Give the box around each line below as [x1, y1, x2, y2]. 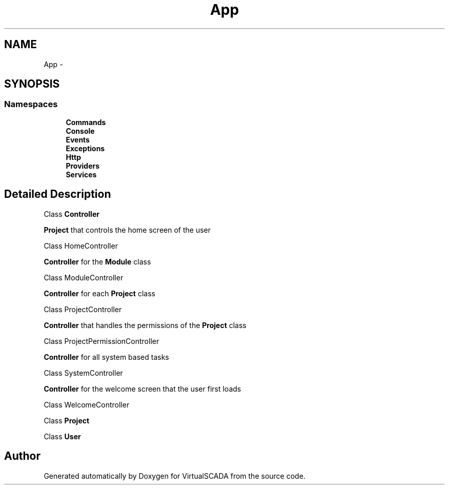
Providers [66, 161, 100, 170]
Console [66, 126, 95, 135]
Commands [66, 117, 106, 127]
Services [66, 170, 97, 179]
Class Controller [44, 209, 99, 218]
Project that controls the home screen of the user [44, 225, 211, 234]
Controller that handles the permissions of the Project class [44, 320, 247, 330]
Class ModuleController [44, 273, 124, 282]
